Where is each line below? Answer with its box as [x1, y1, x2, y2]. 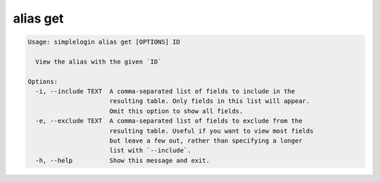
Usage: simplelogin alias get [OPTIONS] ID [27, 38, 181, 46]
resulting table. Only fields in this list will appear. [109, 97, 310, 105]
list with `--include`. [109, 147, 191, 154]
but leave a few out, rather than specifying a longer [109, 137, 303, 145]
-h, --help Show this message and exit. [35, 156, 210, 164]
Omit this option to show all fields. [109, 107, 243, 115]
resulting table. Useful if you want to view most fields [109, 127, 314, 135]
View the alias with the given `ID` [35, 57, 162, 66]
